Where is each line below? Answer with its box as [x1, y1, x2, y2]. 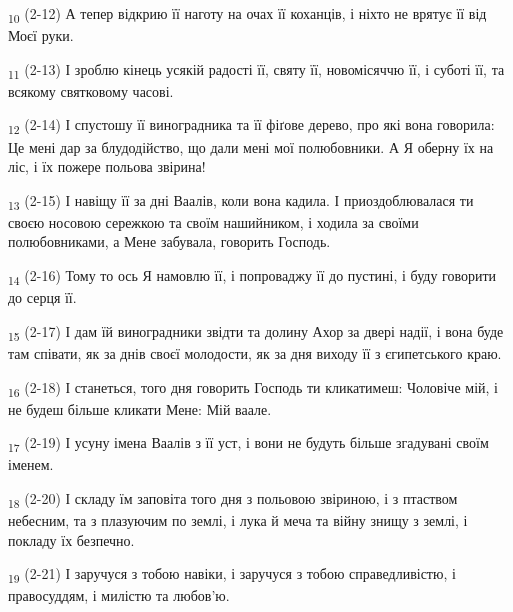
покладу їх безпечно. [8, 529, 135, 550]
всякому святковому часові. [8, 80, 174, 101]
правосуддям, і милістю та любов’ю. [8, 585, 230, 606]
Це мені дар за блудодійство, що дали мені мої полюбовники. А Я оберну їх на [8, 136, 494, 157]
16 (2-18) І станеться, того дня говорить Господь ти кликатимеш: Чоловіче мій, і [8, 376, 498, 400]
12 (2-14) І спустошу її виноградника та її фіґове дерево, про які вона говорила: [8, 114, 495, 138]
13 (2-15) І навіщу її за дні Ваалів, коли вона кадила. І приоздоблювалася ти [8, 189, 474, 213]
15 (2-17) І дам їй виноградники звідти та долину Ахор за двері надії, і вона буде [8, 320, 504, 344]
